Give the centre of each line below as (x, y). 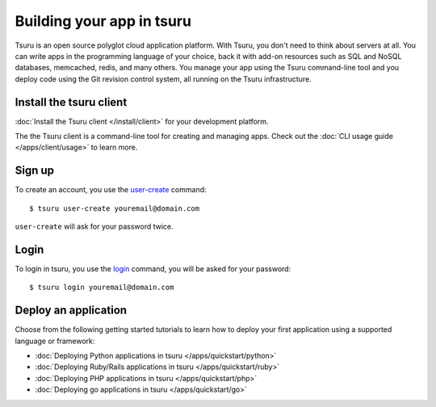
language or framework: (55, 341)
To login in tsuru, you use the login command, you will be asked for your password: (153, 269)
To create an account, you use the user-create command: (111, 190)
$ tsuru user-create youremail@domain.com (115, 208)
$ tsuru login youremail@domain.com (102, 287)
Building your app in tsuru (103, 21)
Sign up (35, 171)
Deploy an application (71, 310)
